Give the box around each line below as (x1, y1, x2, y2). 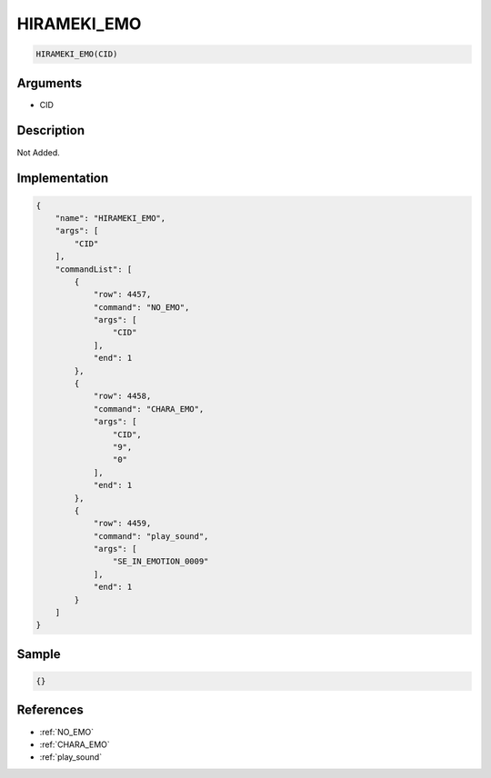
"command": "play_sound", (93, 531, 209, 541)
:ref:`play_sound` (39, 752, 103, 763)
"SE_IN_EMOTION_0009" (112, 556, 209, 567)
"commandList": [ (55, 264, 133, 274)
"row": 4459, (93, 518, 152, 529)
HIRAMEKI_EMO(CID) (35, 49, 118, 59)
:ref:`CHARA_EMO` (39, 739, 111, 750)
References (16, 703, 84, 718)
